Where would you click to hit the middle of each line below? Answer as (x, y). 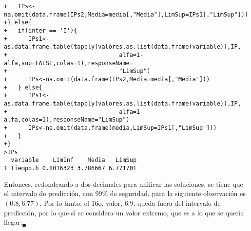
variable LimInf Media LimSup (74, 160)
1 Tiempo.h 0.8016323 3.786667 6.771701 (70, 169)
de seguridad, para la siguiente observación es (178, 193)
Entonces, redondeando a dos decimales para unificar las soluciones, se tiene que (124, 184)
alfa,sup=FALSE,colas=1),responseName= (68, 63)
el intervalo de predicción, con (48, 193)
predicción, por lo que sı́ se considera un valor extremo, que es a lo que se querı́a (124, 212)
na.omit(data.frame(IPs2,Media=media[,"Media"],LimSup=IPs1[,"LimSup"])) (126, 14)
